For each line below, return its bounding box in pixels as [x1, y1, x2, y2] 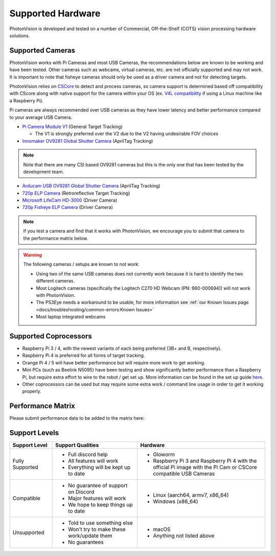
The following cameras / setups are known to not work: [23, 261, 140, 267]
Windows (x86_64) [153, 498, 198, 505]
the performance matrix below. [23, 235, 88, 241]
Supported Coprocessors [9, 332, 92, 340]
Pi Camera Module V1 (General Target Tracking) [22, 123, 123, 130]
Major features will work [68, 495, 126, 502]
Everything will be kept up [68, 464, 130, 471]
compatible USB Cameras [153, 470, 215, 477]
